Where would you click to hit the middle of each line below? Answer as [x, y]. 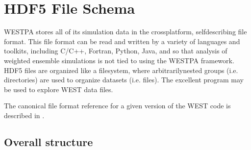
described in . [24, 115]
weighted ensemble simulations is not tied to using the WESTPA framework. [119, 60]
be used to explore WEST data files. [59, 89]
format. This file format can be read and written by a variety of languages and [122, 41]
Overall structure [49, 141]
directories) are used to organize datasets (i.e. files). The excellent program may [124, 80]
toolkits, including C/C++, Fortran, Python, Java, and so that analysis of [116, 51]
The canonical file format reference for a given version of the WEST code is [117, 106]
